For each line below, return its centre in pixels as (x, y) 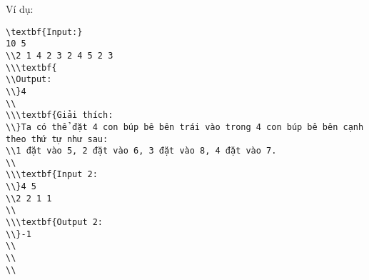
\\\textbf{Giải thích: (60, 115)
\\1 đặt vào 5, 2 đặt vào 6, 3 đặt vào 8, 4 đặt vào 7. (141, 151)
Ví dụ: (20, 9)
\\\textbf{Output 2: (55, 222)
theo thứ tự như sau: (57, 139)
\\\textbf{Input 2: (52, 175)
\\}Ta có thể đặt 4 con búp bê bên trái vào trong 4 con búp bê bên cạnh (185, 127)
